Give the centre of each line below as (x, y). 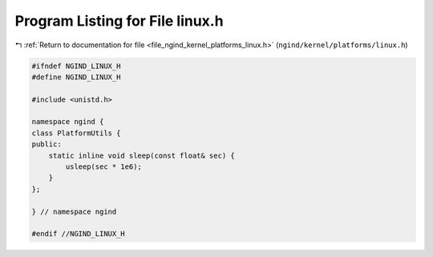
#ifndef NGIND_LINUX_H (76, 66)
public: (47, 145)
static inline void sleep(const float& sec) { (142, 155)
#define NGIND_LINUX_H (76, 77)
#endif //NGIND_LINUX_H (79, 234)
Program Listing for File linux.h (119, 21)
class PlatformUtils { (76, 133)
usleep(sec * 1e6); (103, 167)
